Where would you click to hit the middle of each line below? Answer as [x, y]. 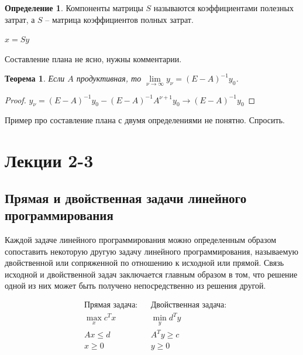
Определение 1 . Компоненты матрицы [74, 8]
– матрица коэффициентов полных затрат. [119, 19]
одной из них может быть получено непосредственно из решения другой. [135, 285]
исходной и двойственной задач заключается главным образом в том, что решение [151, 274]
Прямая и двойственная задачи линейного [126, 197]
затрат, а [20, 19]
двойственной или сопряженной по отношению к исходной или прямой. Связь [144, 263]
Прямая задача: [111, 305]
